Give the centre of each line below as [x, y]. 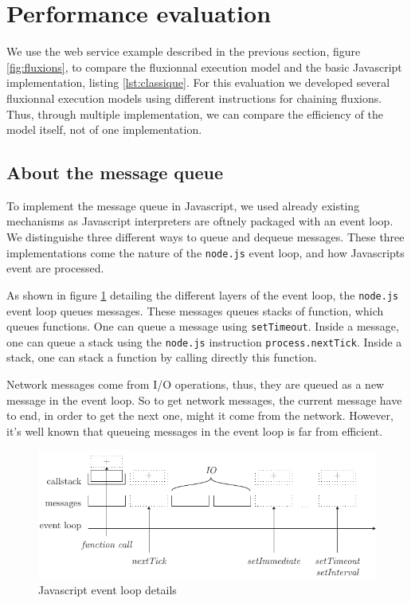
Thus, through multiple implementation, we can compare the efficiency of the [195, 114]
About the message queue [115, 172]
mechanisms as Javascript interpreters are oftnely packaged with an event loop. [200, 221]
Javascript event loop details [108, 589]
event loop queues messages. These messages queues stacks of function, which [195, 310]
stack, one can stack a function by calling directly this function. [162, 357]
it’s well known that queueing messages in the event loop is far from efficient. [195, 431]
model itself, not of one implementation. [104, 129]
